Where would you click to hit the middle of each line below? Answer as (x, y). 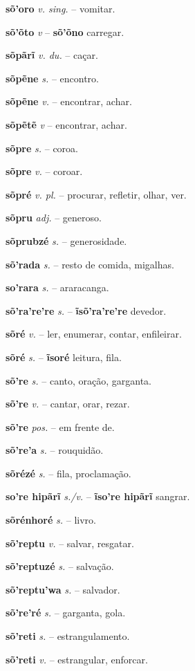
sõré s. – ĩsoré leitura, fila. (64, 357)
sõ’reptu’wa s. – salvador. (63, 589)
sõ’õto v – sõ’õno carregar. (65, 31)
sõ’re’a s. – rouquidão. (55, 450)
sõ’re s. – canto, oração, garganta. (79, 380)
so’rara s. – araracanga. (57, 287)
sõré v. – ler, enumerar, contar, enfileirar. (94, 334)
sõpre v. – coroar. (44, 171)
